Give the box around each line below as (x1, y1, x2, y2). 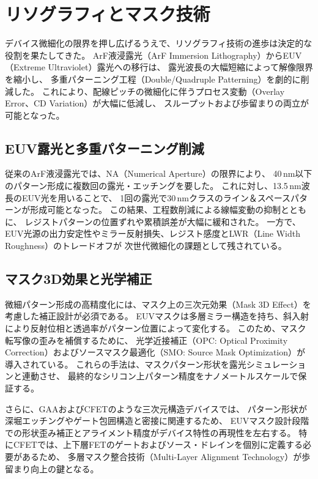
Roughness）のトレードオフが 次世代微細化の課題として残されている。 (5, 239, 287, 252)
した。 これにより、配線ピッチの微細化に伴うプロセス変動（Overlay (13, 84, 285, 97)
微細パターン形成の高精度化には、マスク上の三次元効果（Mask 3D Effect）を (5, 297, 311, 310)
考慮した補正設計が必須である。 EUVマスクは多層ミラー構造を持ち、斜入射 (5, 310, 309, 322)
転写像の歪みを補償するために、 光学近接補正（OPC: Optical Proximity (5, 333, 288, 346)
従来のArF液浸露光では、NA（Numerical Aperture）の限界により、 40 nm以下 (5, 167, 312, 180)
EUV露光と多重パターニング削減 (5, 138, 204, 157)
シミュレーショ (246, 357, 306, 370)
